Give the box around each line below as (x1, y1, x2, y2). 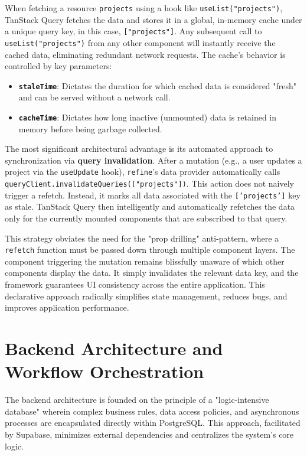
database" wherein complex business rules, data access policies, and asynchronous (5, 405, 299, 417)
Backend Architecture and (5, 336, 223, 360)
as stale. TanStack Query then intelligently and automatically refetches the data (5, 200, 295, 213)
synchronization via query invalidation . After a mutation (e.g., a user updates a (5, 154, 302, 166)
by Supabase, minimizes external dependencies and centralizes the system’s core (5, 428, 294, 440)
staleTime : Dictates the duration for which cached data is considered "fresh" (18, 79, 297, 92)
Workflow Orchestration (5, 359, 204, 383)
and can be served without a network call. (18, 91, 171, 103)
